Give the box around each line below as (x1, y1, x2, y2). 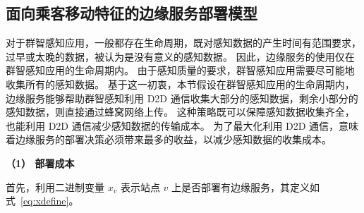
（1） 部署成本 (6, 155, 75, 170)
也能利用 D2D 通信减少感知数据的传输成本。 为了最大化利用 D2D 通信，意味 (6, 118, 359, 133)
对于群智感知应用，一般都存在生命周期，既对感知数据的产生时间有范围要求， (6, 35, 361, 50)
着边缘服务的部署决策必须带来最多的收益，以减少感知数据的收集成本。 (6, 132, 332, 147)
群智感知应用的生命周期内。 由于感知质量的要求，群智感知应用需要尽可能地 (6, 63, 355, 78)
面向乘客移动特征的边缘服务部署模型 (6, 2, 257, 24)
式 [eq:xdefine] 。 (6, 193, 79, 208)
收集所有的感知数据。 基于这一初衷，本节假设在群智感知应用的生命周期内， (6, 76, 355, 91)
